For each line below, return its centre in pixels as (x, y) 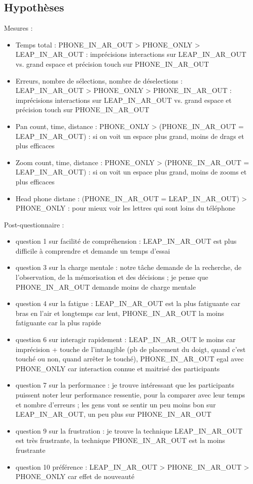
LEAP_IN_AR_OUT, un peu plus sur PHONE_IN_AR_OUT (113, 414)
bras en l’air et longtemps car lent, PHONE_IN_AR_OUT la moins (120, 313)
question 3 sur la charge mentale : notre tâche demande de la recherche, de (128, 267)
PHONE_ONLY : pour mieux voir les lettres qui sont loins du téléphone (125, 208)
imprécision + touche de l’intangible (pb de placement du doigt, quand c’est (130, 349)
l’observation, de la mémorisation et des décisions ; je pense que (112, 277)
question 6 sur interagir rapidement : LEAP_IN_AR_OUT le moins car (126, 339)
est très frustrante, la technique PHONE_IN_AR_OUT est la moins (120, 440)
